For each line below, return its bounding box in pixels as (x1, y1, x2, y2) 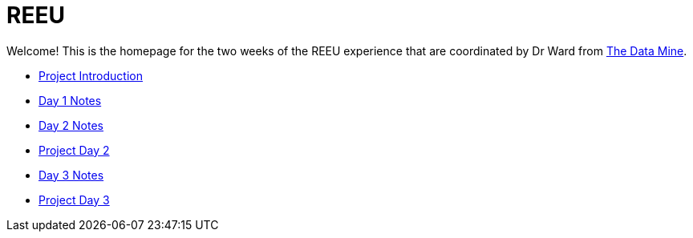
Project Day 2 (38, 143, 110, 157)
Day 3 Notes (38, 167, 104, 182)
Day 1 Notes (38, 93, 102, 107)
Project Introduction (38, 68, 143, 83)
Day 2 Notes (38, 118, 103, 132)
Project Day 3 (38, 192, 110, 207)
